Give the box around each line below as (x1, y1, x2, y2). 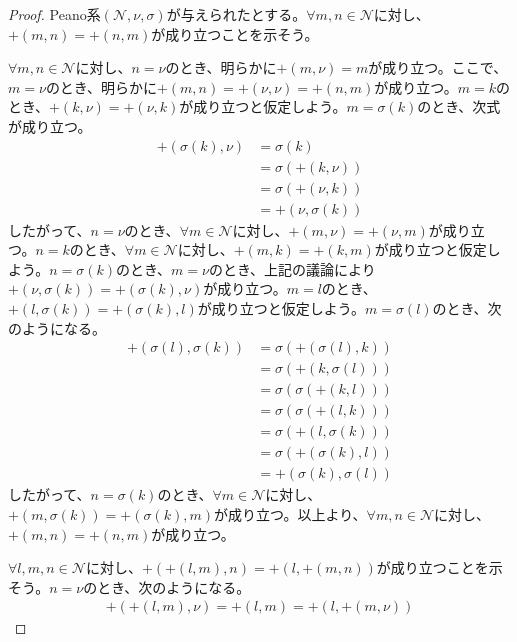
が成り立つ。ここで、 (368, 57, 508, 78)
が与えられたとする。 (166, 4, 307, 24)
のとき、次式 (417, 96, 501, 117)
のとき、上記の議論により (208, 258, 376, 279)
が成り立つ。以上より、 (214, 504, 367, 525)
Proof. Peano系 (8, 4, 101, 24)
